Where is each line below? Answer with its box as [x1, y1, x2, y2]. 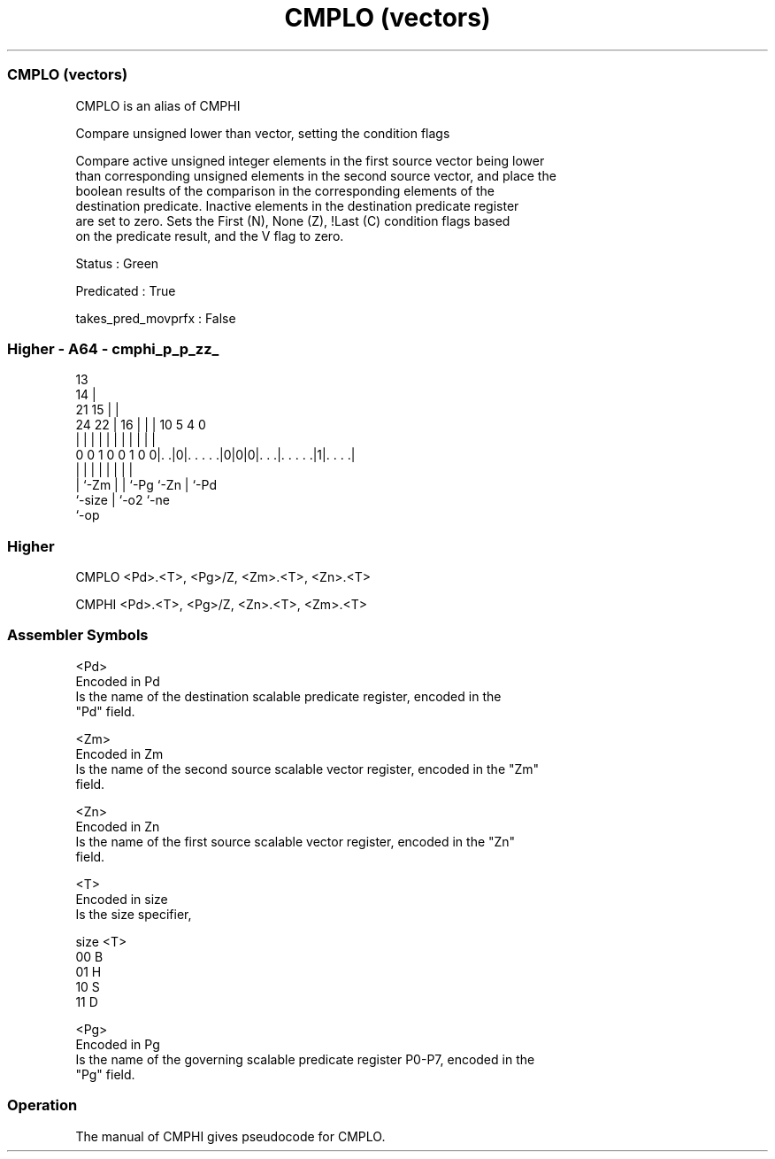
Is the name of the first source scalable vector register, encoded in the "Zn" [75, 833, 516, 849]
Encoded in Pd [75, 673, 160, 689]
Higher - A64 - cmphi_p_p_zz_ [7, 339, 219, 358]
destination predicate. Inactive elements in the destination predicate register [75, 197, 519, 213]
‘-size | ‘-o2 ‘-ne [75, 492, 170, 508]
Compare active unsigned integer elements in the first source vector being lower [75, 152, 545, 168]
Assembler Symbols [7, 626, 149, 645]
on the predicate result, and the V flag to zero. [75, 228, 344, 243]
